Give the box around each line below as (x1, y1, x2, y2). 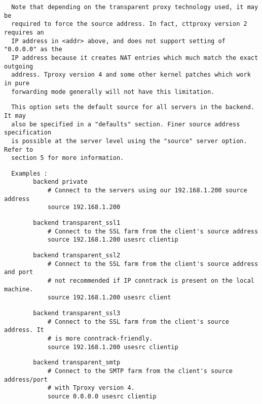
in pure (4, 79, 30, 87)
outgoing (4, 62, 33, 70)
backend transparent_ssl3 (33, 310, 121, 317)
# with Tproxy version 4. (47, 384, 135, 392)
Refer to (4, 146, 33, 153)
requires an (4, 28, 44, 36)
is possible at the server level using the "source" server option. (11, 137, 247, 145)
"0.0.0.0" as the (4, 46, 62, 53)
